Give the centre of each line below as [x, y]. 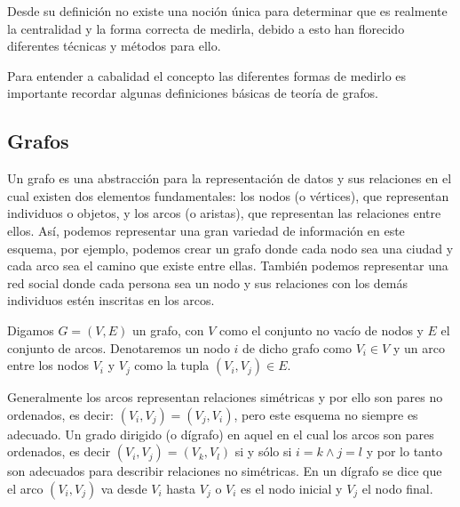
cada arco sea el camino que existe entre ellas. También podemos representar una [228, 266]
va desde [124, 488]
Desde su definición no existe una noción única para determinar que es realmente [227, 11]
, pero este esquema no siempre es [326, 414]
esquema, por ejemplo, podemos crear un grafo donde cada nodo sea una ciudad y [230, 248]
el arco [25, 488]
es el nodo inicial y [292, 488]
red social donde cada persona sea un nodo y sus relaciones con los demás [208, 282]
